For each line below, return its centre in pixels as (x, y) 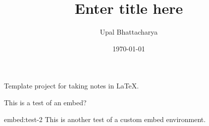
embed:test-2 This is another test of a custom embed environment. (105, 119)
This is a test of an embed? (45, 102)
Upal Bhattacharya (129, 32)
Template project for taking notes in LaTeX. (72, 86)
